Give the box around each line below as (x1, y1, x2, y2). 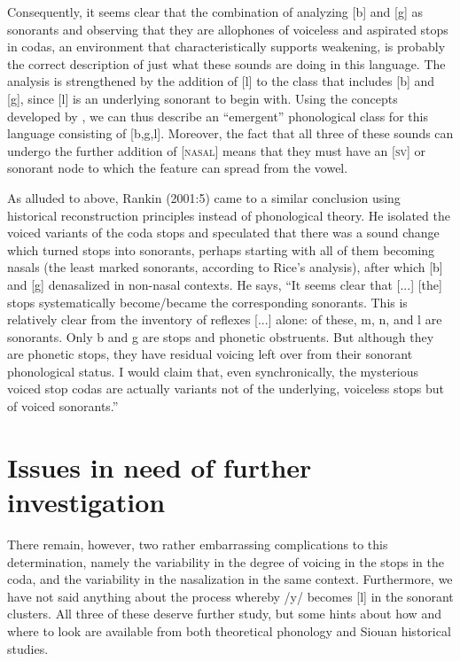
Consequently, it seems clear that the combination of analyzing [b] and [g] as (7, 3, 423, 20)
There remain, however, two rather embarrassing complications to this (7, 534, 388, 553)
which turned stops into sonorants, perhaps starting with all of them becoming (7, 240, 435, 259)
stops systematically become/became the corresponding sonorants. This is (7, 292, 408, 311)
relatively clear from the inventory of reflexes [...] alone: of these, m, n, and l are (7, 310, 442, 329)
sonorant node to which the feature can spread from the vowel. (7, 159, 348, 177)
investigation (7, 484, 166, 520)
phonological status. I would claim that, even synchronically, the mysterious (7, 362, 419, 380)
